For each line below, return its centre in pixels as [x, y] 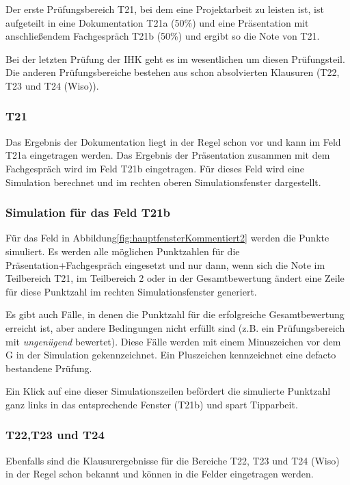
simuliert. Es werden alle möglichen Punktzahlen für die [123, 251]
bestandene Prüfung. [49, 368]
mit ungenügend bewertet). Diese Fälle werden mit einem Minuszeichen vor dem [173, 341]
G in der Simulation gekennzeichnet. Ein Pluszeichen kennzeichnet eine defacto [171, 355]
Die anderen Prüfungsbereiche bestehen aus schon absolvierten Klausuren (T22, [173, 72]
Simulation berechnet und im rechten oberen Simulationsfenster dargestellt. [163, 182]
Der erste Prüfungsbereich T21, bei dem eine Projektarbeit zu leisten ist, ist [165, 9]
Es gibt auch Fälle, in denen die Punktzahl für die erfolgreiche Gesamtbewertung [175, 314]
